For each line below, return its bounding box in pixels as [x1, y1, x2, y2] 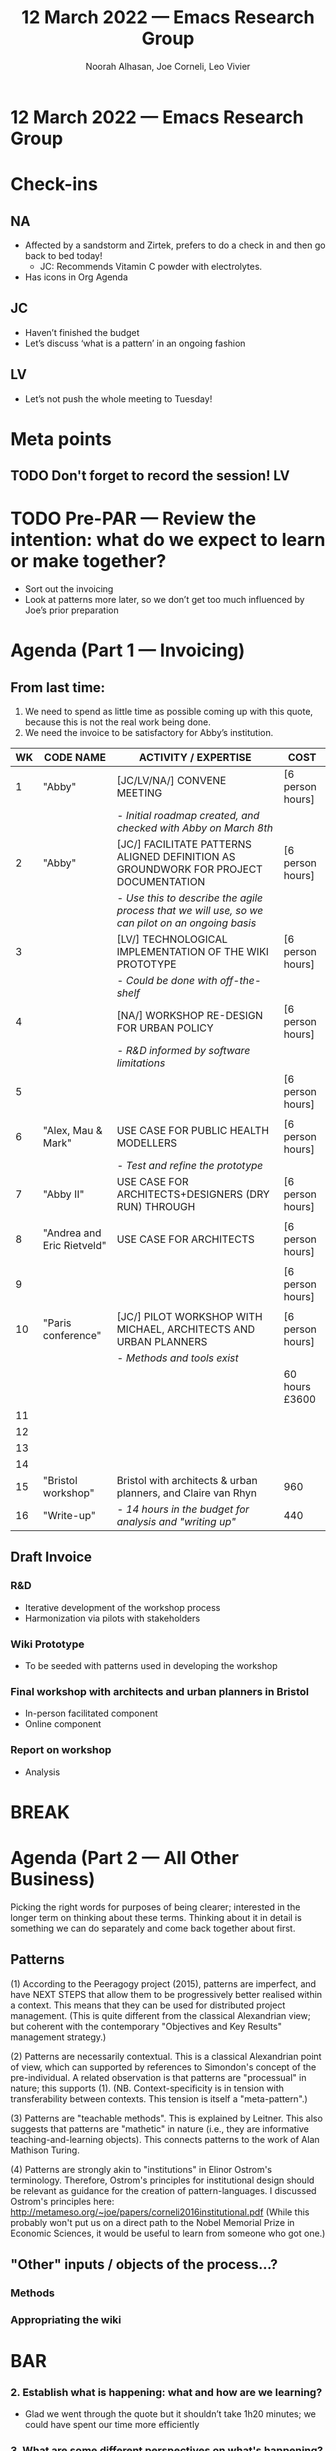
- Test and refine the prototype [116, 1159, 263, 1173]
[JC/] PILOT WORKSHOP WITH [116, 1310, 263, 1324]
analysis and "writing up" [116, 1515, 237, 1529]
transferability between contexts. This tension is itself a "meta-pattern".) [10, 2092, 308, 2105]
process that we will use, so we [116, 904, 264, 918]
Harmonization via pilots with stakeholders [24, 1612, 201, 1624]
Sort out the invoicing [24, 583, 114, 595]
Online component [24, 1718, 102, 1730]
